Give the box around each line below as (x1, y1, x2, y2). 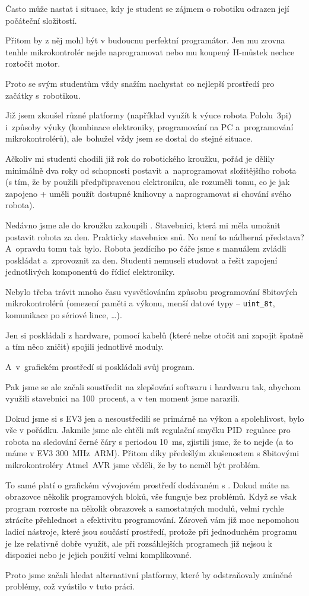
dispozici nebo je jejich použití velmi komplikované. (5, 548, 192, 561)
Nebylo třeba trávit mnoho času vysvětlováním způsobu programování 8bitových (5, 285, 298, 297)
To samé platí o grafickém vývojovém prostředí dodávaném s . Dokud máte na (5, 478, 289, 491)
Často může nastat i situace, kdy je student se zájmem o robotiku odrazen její (5, 2, 289, 14)
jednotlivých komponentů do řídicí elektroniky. (5, 265, 175, 278)
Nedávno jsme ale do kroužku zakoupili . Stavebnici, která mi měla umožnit (5, 218, 281, 231)
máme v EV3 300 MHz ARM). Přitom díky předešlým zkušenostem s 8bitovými (5, 447, 300, 459)
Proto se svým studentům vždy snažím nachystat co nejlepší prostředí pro (5, 77, 275, 89)
